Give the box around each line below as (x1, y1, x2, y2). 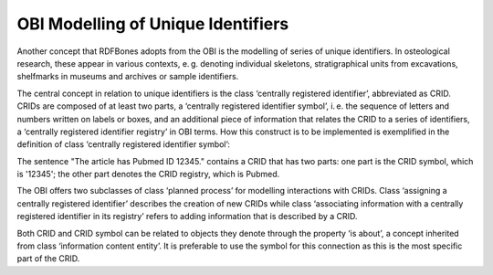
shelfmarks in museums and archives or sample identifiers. (16, 71, 239, 82)
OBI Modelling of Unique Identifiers (16, 14, 289, 34)
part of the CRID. (16, 253, 80, 264)
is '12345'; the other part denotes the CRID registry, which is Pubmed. (16, 169, 280, 180)
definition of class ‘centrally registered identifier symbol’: (16, 139, 230, 150)
